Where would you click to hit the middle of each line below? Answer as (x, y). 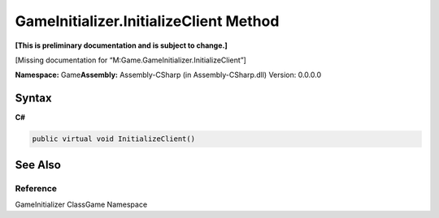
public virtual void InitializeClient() (113, 139)
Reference (36, 188)
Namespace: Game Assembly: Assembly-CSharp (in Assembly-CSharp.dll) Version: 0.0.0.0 (168, 75)
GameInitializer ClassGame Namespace (81, 204)
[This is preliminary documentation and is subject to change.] (121, 45)
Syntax (33, 98)
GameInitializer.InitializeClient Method (147, 21)
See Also (38, 165)
